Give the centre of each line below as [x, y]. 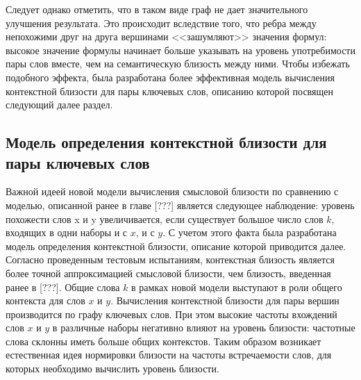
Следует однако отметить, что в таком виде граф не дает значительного [157, 9]
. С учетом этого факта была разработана [250, 232]
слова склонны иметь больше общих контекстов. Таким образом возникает [163, 341]
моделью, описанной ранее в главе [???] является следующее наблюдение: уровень [180, 205]
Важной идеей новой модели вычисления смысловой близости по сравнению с [172, 191]
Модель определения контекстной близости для [166, 142]
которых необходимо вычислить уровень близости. [112, 369]
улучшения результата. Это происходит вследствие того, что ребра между [161, 23]
